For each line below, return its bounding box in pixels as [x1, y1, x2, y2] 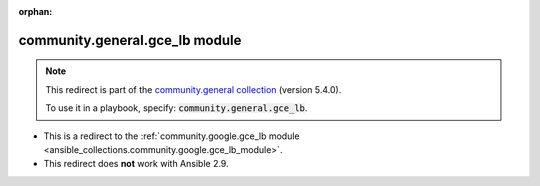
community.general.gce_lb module [18, 31, 242, 49]
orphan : [18, 6, 53, 17]
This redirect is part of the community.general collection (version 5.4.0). [45, 83, 342, 95]
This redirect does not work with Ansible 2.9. [43, 158, 229, 170]
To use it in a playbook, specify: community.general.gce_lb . [45, 102, 308, 114]
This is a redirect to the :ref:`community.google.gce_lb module [43, 130, 300, 142]
